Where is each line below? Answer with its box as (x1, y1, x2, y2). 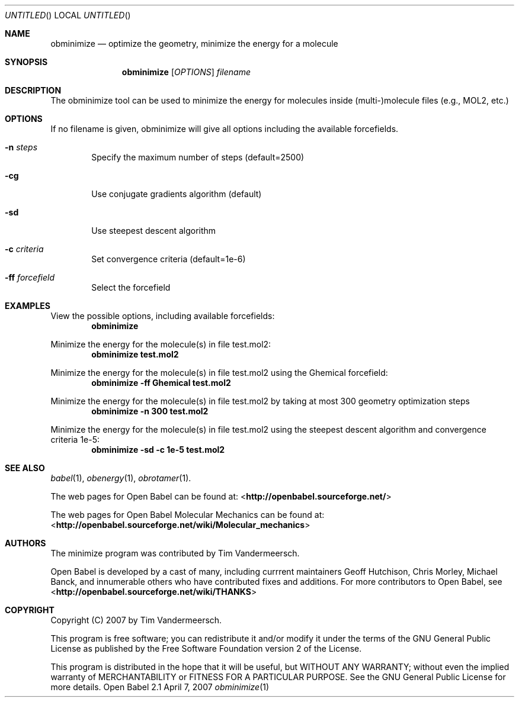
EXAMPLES (5, 301, 50, 311)
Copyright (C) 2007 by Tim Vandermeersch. (50, 615, 222, 625)
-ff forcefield (5, 272, 55, 282)
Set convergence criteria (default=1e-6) (91, 254, 246, 264)
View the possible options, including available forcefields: (50, 311, 275, 321)
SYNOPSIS (5, 57, 48, 67)
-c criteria (5, 244, 44, 254)
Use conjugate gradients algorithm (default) (91, 189, 262, 199)
